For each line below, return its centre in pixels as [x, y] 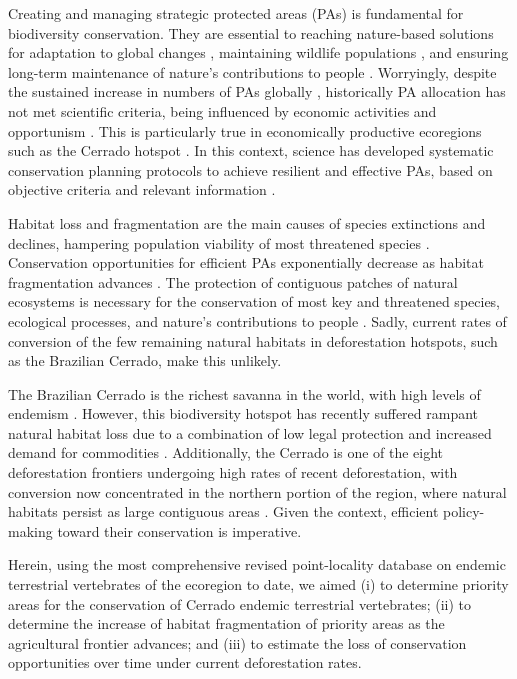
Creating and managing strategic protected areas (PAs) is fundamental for [236, 13]
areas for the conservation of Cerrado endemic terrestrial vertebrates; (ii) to [240, 603]
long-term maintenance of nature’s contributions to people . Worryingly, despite [252, 71]
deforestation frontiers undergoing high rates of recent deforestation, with [233, 472]
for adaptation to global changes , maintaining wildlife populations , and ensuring [258, 52]
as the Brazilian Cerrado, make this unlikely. [145, 360]
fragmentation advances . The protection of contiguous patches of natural [233, 281]
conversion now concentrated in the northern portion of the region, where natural [257, 491]
